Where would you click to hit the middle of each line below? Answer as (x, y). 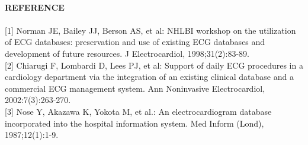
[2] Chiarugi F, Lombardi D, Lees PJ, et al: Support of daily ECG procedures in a (154, 65)
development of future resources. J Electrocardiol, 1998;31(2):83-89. (127, 53)
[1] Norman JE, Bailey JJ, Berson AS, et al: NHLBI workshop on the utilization (150, 30)
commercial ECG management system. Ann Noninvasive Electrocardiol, (135, 88)
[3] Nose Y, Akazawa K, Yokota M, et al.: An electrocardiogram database (138, 111)
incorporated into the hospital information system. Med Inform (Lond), (134, 123)
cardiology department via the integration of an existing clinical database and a (149, 77)
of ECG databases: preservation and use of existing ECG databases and (135, 42)
